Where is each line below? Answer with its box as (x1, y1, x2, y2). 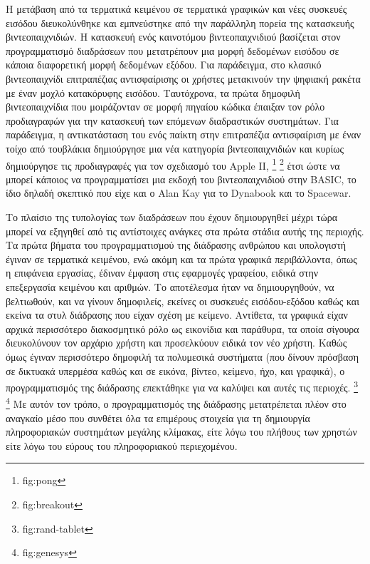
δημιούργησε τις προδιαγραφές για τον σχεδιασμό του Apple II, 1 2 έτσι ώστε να (6, 155, 340, 173)
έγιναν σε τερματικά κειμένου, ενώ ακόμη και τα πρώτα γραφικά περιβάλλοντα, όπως (6, 251, 357, 266)
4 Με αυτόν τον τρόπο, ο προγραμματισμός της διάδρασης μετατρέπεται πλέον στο (6, 394, 347, 411)
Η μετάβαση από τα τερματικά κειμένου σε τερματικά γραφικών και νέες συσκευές (6, 1, 347, 16)
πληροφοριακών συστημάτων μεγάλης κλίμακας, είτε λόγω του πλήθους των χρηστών (6, 424, 357, 439)
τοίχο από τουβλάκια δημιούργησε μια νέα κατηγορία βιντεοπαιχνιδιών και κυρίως (6, 140, 344, 155)
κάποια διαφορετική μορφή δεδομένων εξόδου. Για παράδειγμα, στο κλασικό (6, 57, 322, 72)
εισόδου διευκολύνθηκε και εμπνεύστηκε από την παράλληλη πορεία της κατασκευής (6, 15, 354, 30)
